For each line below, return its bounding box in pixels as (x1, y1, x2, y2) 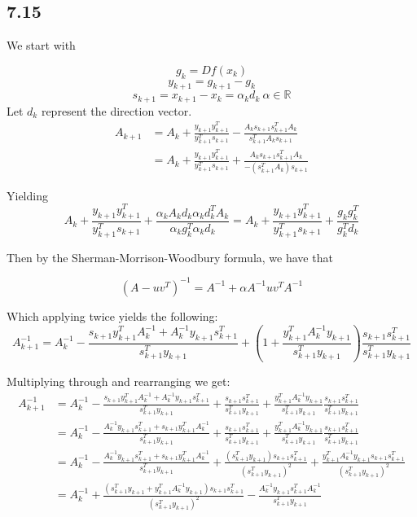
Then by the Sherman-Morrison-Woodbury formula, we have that (7, 248, 333, 265)
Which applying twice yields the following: (7, 307, 218, 324)
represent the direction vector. (41, 102, 192, 119)
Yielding (7, 186, 48, 204)
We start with (7, 37, 76, 54)
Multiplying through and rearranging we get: (7, 373, 230, 390)
